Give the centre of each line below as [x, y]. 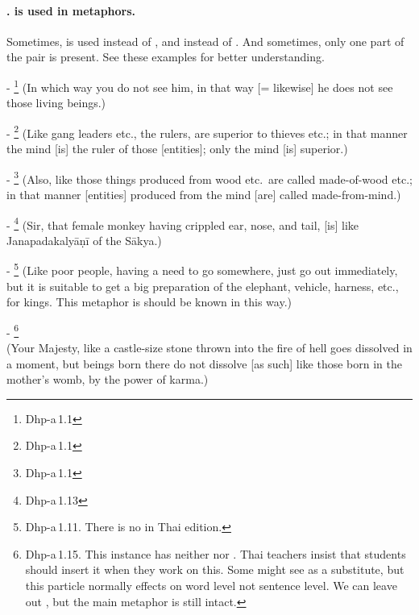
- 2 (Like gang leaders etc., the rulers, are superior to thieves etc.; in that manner [207, 131]
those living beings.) [56, 103]
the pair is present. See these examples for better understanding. [166, 57]
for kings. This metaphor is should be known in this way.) [149, 302]
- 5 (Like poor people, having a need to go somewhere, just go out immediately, [202, 269]
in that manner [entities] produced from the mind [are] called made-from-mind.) [204, 194]
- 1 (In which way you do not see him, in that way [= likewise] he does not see [200, 85]
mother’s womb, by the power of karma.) [108, 379]
